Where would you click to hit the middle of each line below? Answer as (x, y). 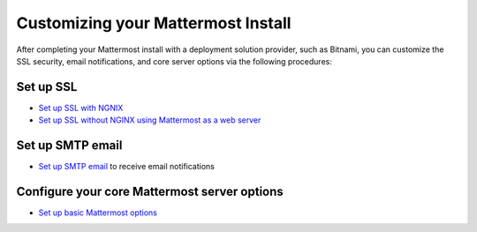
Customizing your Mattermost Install (154, 23)
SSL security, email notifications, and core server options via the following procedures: (174, 61)
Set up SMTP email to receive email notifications (127, 167)
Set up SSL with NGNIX (81, 108)
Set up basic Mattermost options (98, 213)
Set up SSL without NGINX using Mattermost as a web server (150, 120)
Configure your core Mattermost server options (150, 191)
